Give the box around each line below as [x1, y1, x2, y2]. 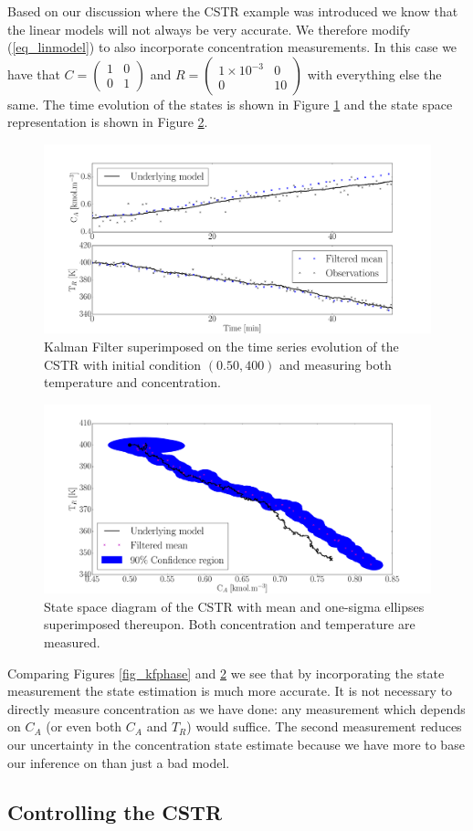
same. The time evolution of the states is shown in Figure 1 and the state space [7, 94, 453, 113]
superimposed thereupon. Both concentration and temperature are [44, 615, 415, 634]
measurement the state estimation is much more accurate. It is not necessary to [7, 681, 453, 700]
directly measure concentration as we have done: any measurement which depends [7, 699, 466, 718]
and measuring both [279, 354, 392, 373]
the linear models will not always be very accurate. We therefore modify [7, 19, 411, 38]
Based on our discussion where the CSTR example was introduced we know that [7, 2, 458, 20]
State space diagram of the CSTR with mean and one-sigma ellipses [44, 596, 425, 615]
